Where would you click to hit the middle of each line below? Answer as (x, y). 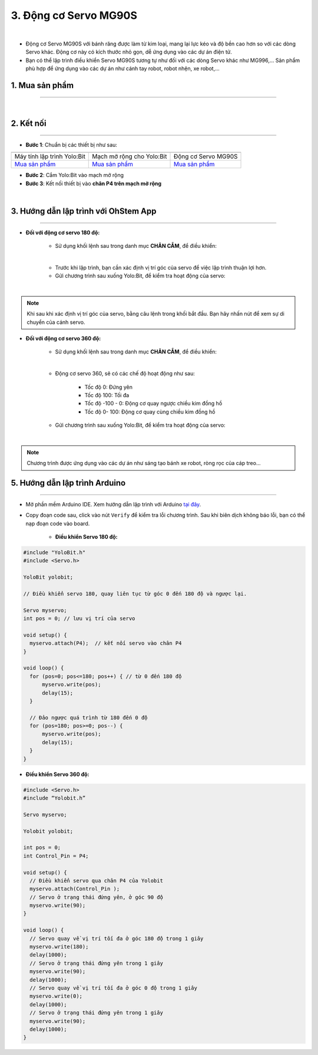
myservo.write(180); (59, 947)
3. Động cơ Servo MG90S (74, 15)
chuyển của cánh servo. (56, 322)
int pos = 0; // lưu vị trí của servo (79, 619)
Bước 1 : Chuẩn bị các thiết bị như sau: (72, 145)
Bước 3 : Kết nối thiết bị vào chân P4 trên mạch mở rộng (94, 184)
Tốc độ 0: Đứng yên (108, 387)
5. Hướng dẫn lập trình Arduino (68, 483)
